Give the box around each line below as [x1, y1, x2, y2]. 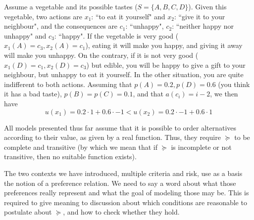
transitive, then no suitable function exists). [4, 151, 137, 162]
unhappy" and [4, 30, 47, 41]
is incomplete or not [171, 141, 232, 152]
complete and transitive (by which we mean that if [4, 141, 158, 152]
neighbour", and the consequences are [4, 21, 118, 31]
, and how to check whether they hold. [63, 207, 180, 217]
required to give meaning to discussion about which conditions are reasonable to [4, 197, 247, 207]
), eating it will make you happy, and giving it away [85, 40, 243, 50]
